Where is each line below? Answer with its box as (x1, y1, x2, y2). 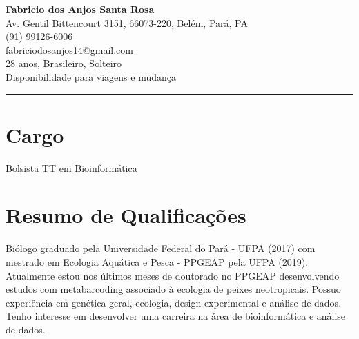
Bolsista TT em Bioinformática (6, 160, 137, 175)
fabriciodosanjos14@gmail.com (6, 42, 133, 57)
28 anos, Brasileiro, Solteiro (6, 56, 122, 70)
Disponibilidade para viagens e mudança (6, 69, 176, 84)
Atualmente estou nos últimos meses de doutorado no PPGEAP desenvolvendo (6, 268, 340, 282)
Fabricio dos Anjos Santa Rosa (6, 2, 155, 16)
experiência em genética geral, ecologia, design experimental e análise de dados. (6, 295, 342, 309)
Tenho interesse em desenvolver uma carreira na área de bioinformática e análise (6, 309, 346, 323)
